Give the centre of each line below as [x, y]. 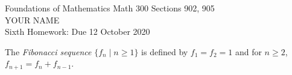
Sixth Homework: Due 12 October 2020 [78, 31]
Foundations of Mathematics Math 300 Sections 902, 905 [110, 8]
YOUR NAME [32, 19]
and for [248, 51]
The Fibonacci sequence [48, 51]
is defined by [165, 51]
